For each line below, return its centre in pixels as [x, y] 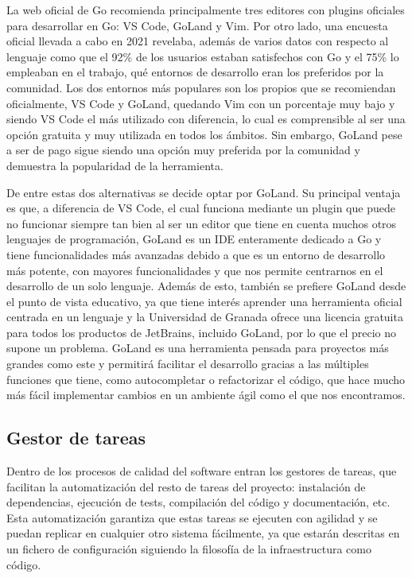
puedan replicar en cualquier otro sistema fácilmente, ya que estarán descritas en [203, 533]
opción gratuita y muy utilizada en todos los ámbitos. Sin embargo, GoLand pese [204, 134]
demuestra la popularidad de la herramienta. [115, 165]
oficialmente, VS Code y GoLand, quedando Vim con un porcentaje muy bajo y [201, 103]
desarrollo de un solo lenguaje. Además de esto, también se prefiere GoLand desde [206, 286]
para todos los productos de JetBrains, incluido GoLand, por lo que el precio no [202, 332]
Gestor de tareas [76, 438]
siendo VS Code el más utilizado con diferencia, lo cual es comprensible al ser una [206, 119]
